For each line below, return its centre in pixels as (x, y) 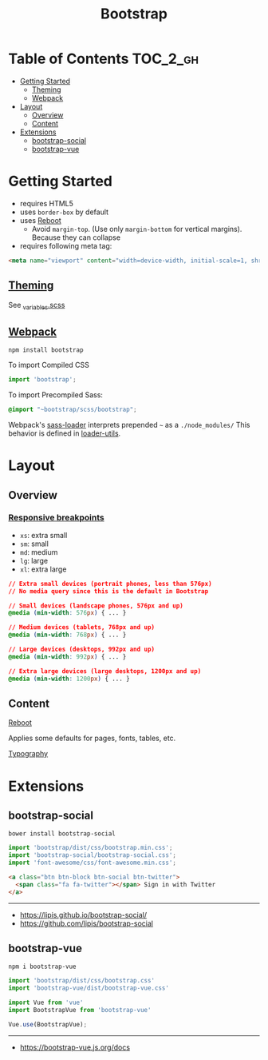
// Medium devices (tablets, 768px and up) (82, 628)
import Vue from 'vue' (46, 1003)
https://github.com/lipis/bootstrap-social (87, 923)
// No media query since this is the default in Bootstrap (108, 591)
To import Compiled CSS (49, 365)
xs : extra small (43, 535)
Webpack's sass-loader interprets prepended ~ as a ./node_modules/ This (129, 424)
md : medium (39, 552)
